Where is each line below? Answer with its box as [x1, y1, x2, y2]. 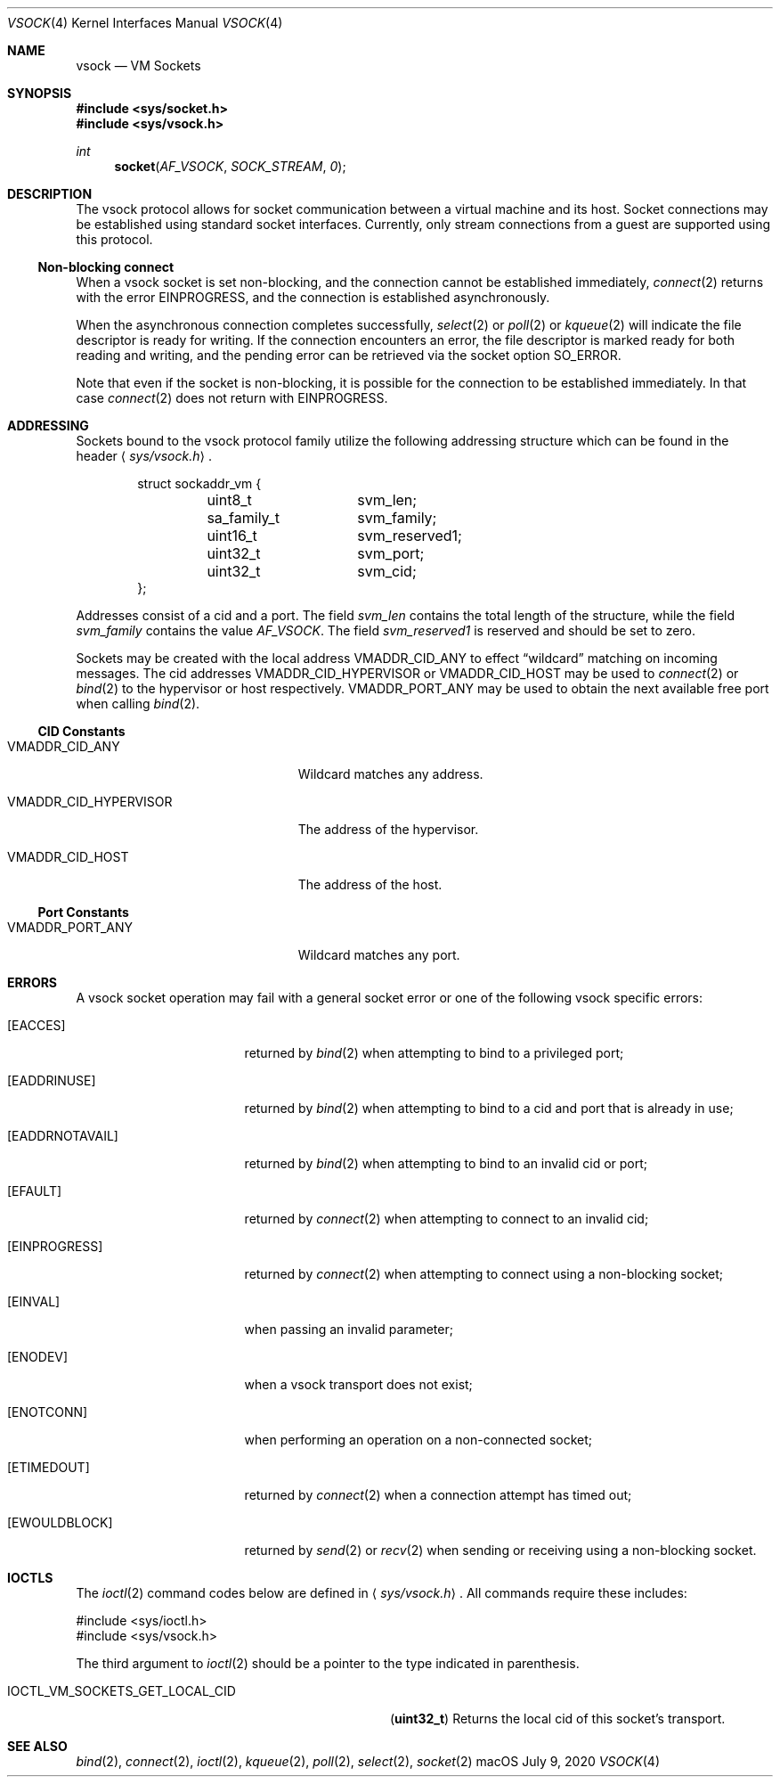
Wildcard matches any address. [297, 766, 483, 782]
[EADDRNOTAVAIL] [7, 1128, 118, 1143]
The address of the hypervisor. [297, 822, 479, 837]
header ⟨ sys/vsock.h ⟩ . [76, 448, 212, 463]
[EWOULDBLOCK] [7, 1515, 113, 1530]
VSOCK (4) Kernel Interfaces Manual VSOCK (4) [7, 15, 283, 30]
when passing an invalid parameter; [244, 1322, 453, 1337]
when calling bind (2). [76, 696, 200, 711]
